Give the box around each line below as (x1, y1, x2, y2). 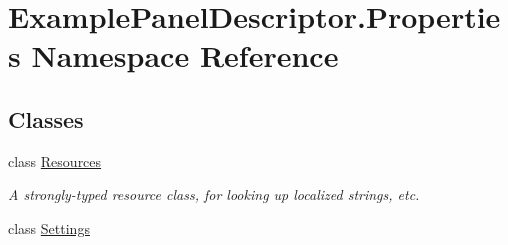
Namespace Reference (31, 35, 339, 76)
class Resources (8, 150, 102, 171)
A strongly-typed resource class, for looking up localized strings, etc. (8, 184, 420, 205)
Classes (8, 103, 84, 134)
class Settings (8, 217, 90, 238)
